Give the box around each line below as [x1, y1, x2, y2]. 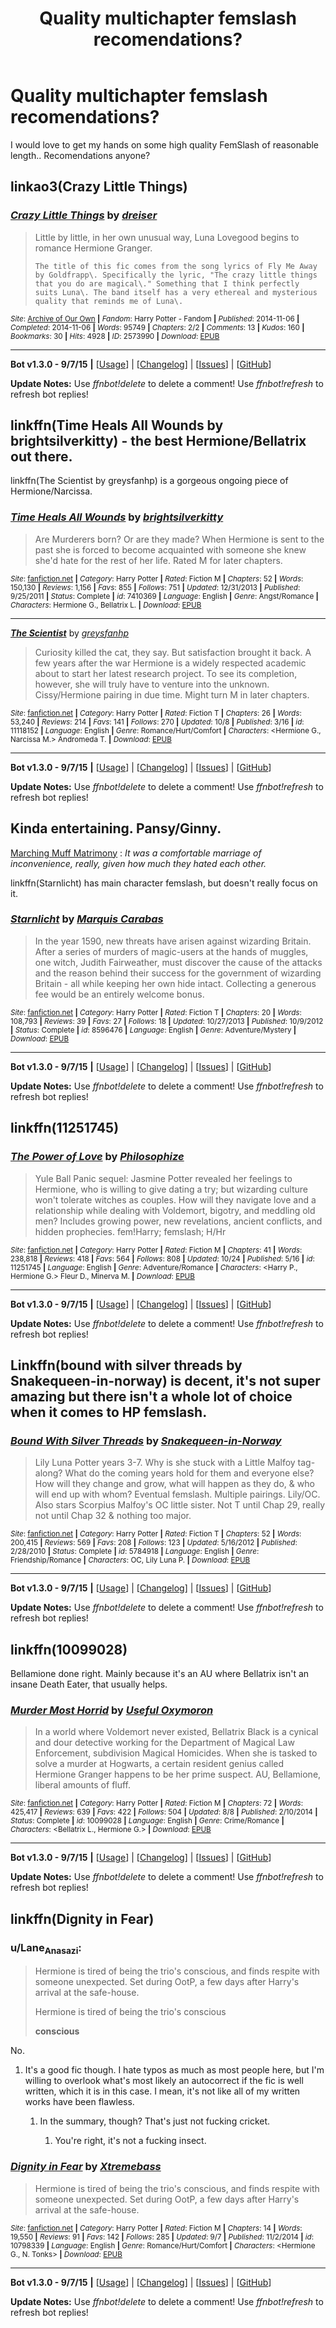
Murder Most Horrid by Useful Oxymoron [10, 1703, 214, 1717]
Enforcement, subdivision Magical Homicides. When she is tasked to [34, 1747, 318, 1759]
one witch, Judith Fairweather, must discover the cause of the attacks [34, 956, 323, 968]
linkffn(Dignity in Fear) [10, 1910, 155, 1927]
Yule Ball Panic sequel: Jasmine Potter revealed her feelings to [34, 1172, 293, 1184]
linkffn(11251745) [10, 1120, 120, 1137]
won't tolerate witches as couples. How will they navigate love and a [34, 1193, 317, 1206]
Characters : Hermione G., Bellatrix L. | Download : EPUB [10, 600, 202, 610]
